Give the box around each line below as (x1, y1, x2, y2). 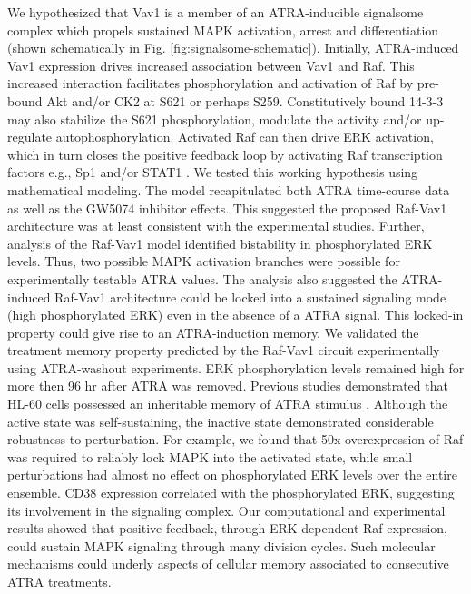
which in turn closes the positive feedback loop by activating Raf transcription (7, 144, 443, 163)
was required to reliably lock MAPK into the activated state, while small (7, 447, 413, 466)
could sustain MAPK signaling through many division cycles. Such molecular (7, 536, 436, 555)
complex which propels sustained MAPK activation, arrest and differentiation (7, 20, 439, 39)
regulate (7, 127, 53, 146)
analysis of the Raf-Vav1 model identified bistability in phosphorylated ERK (7, 233, 433, 252)
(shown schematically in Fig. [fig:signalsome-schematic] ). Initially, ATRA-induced (7, 38, 459, 57)
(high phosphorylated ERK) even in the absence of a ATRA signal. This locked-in (7, 305, 464, 324)
